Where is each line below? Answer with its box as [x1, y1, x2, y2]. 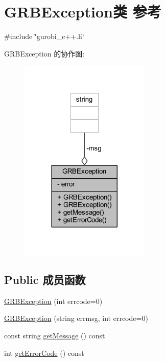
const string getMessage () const [4, 330, 105, 340]
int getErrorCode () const [4, 347, 84, 358]
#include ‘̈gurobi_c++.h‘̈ [4, 31, 84, 42]
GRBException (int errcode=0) [4, 295, 103, 306]
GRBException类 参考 [4, 1, 161, 22]
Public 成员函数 [4, 271, 86, 287]
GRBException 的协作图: [4, 48, 85, 59]
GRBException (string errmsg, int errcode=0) [4, 313, 148, 323]
